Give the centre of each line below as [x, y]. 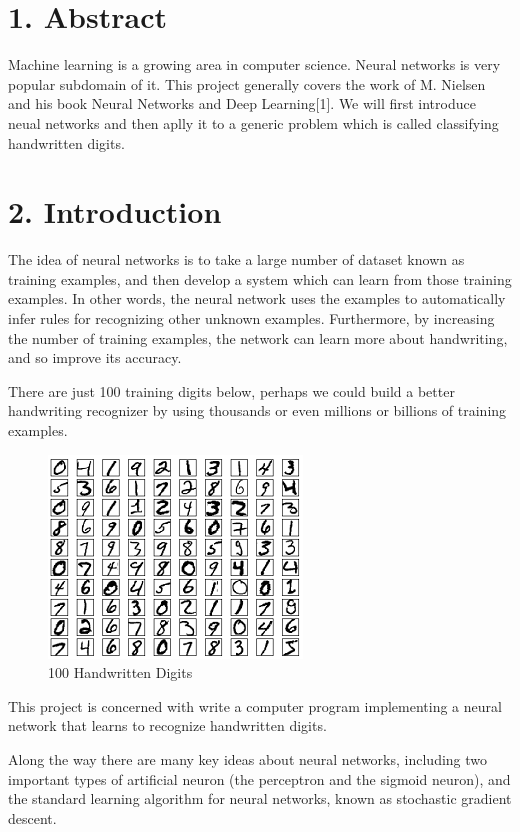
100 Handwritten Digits [120, 672]
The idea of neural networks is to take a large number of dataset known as [236, 259]
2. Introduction [115, 211]
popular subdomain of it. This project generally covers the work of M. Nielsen [247, 83]
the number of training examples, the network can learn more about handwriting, [258, 337]
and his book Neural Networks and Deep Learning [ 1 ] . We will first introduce [242, 103]
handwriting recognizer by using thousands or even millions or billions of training [257, 410]
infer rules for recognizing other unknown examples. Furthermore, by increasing [251, 318]
